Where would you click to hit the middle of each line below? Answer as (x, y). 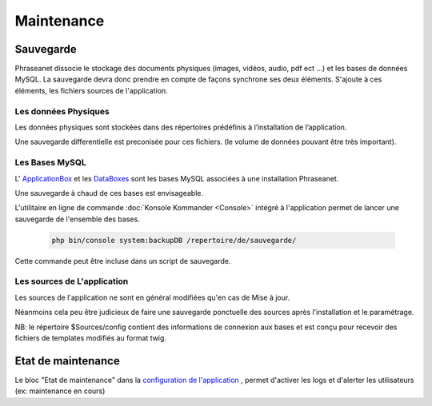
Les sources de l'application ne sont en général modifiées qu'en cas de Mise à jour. (152, 297)
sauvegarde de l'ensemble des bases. (77, 219)
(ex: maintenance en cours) (60, 391)
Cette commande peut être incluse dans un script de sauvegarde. (123, 261)
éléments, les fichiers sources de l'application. (91, 90)
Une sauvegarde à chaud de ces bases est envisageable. (109, 193)
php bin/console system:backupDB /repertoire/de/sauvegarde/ (174, 240)
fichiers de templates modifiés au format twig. (91, 338)
